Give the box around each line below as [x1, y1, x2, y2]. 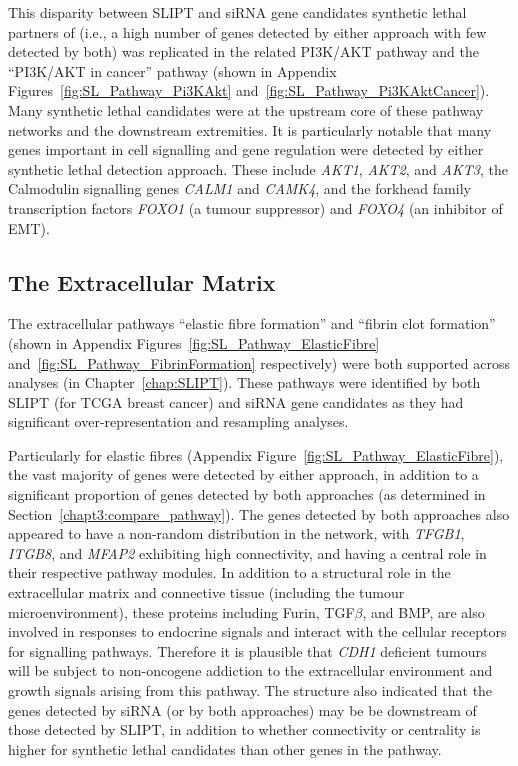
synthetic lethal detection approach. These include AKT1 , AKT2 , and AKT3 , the [8, 158, 508, 179]
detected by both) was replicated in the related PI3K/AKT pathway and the [8, 41, 479, 62]
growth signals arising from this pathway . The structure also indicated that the [8, 680, 493, 701]
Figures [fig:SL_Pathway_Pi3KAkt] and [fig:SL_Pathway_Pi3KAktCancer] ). [8, 80, 490, 101]
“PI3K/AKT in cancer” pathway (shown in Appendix [8, 60, 337, 81]
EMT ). [8, 217, 50, 238]
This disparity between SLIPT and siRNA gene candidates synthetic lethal [8, 2, 467, 22]
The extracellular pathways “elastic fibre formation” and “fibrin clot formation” [8, 313, 496, 334]
